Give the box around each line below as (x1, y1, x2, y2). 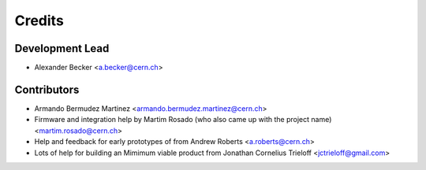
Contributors (14, 83, 80, 96)
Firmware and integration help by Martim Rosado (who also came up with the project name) (34, 115, 332, 124)
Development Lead (14, 42, 110, 55)
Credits (14, 12, 65, 29)
